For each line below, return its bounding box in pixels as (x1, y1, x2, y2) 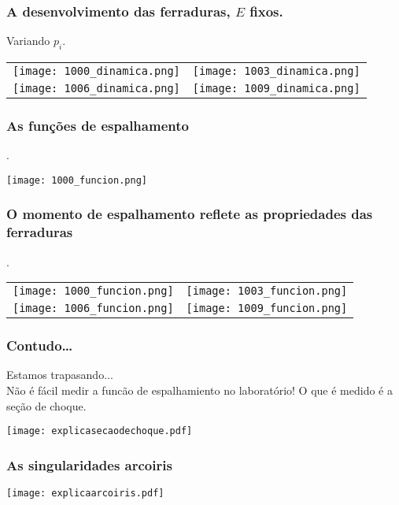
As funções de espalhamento (6, 115, 189, 135)
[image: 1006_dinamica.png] (13, 82, 180, 95)
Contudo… (6, 336, 73, 355)
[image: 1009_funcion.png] (186, 302, 348, 315)
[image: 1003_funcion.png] (186, 284, 348, 298)
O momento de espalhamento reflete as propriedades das (6, 204, 373, 224)
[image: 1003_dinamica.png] (192, 65, 360, 78)
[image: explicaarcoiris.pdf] (6, 488, 164, 499)
